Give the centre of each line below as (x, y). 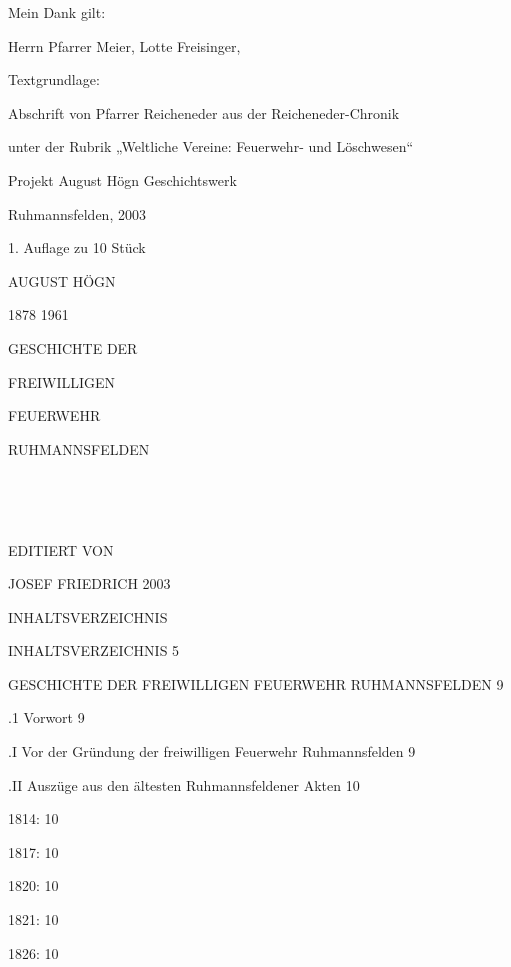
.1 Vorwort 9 (46, 717)
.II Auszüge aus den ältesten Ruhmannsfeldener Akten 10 (184, 784)
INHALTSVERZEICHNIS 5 (94, 650)
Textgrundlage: (54, 79)
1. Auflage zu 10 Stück (77, 247)
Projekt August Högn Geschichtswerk (122, 179)
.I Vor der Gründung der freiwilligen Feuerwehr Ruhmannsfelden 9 (212, 751)
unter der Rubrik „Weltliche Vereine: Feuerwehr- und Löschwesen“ (211, 146)
